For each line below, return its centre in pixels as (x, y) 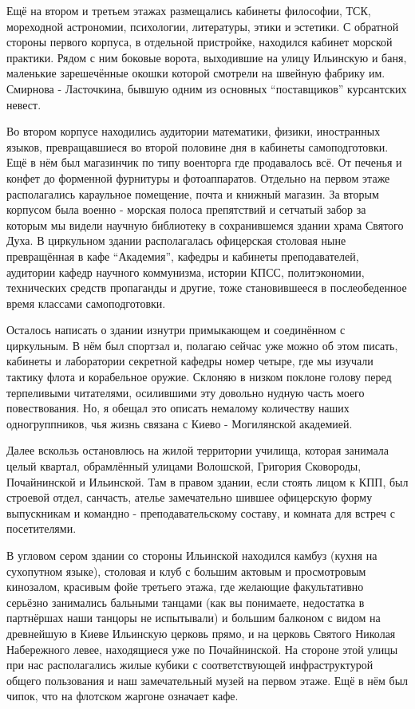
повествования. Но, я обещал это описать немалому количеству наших (178, 408)
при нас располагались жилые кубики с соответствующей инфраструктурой (190, 665)
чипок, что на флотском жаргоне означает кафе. (123, 696)
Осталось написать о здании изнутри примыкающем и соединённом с (176, 330)
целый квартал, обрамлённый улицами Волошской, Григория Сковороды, (184, 466)
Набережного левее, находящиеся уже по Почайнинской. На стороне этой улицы (202, 649)
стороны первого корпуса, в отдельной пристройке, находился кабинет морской (200, 42)
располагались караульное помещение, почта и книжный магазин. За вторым (193, 193)
